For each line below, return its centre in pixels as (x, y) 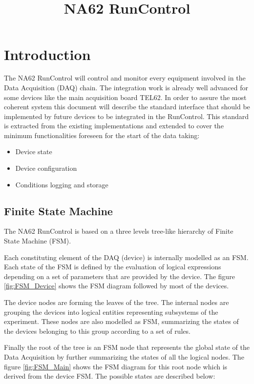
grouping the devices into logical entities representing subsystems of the (111, 312)
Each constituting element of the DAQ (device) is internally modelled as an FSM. (126, 257)
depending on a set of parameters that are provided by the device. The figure (119, 276)
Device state (34, 152)
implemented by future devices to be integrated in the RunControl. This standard (127, 116)
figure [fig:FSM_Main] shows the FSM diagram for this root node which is (116, 366)
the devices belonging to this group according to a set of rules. (97, 331)
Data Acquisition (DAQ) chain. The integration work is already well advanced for (126, 87)
